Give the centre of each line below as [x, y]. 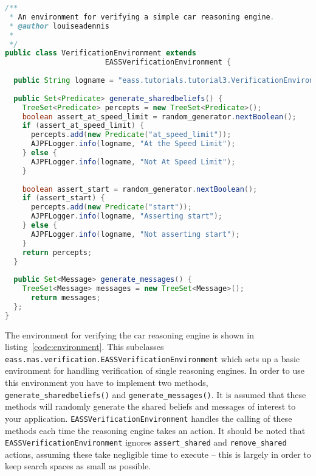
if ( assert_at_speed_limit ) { [83, 126]
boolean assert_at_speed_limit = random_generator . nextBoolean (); [159, 117]
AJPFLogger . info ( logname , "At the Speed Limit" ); [133, 144]
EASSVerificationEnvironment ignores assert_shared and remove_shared [146, 442]
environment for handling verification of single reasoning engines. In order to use [155, 370]
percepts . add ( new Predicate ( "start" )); [111, 207]
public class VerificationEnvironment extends [101, 53]
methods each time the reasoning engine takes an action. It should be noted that [155, 430]
